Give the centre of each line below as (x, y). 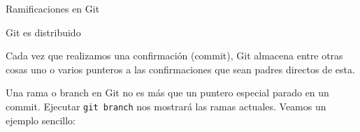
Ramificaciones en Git (53, 8)
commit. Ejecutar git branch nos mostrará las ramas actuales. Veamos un (166, 106)
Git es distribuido (43, 32)
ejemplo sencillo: (41, 120)
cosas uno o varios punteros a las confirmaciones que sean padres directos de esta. (180, 69)
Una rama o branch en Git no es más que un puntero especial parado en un (167, 93)
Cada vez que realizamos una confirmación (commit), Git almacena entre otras (174, 56)
